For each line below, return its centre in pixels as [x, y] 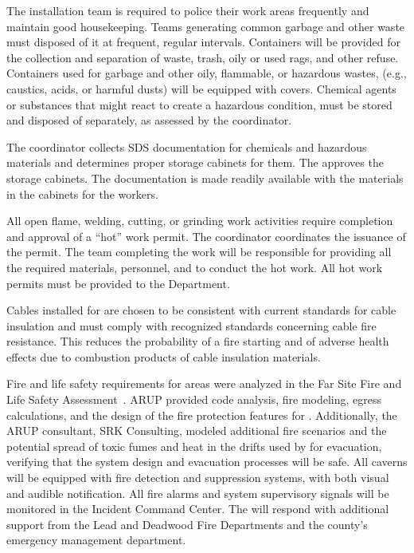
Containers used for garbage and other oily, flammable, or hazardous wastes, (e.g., [207, 73]
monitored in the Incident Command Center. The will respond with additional [198, 509]
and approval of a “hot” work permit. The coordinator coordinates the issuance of [206, 236]
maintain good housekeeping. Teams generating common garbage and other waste [206, 26]
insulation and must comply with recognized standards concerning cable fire [191, 325]
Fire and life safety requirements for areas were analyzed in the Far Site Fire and [204, 383]
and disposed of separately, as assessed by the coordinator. [149, 120]
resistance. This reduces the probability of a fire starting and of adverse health [198, 341]
